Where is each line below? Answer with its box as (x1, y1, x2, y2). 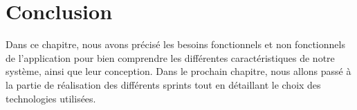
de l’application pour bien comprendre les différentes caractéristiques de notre (6, 50, 335, 65)
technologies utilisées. (6, 91, 96, 105)
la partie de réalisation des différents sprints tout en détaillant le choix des (6, 77, 321, 91)
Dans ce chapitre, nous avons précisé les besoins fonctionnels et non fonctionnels (6, 37, 345, 52)
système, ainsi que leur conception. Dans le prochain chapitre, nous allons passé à (6, 64, 351, 78)
